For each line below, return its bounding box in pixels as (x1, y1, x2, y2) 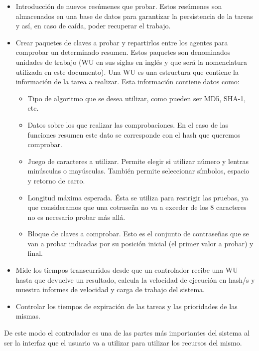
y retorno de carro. (27, 175, 85, 185)
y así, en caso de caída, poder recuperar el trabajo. (15, 20, 171, 31)
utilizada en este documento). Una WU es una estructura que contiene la (15, 66, 239, 77)
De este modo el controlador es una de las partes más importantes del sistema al (4, 328, 250, 338)
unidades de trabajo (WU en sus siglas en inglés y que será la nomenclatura (15, 56, 247, 67)
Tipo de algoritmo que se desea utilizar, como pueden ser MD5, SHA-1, (27, 93, 246, 103)
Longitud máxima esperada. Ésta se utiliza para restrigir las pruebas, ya (27, 192, 249, 202)
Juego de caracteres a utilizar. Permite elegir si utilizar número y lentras (27, 156, 249, 166)
